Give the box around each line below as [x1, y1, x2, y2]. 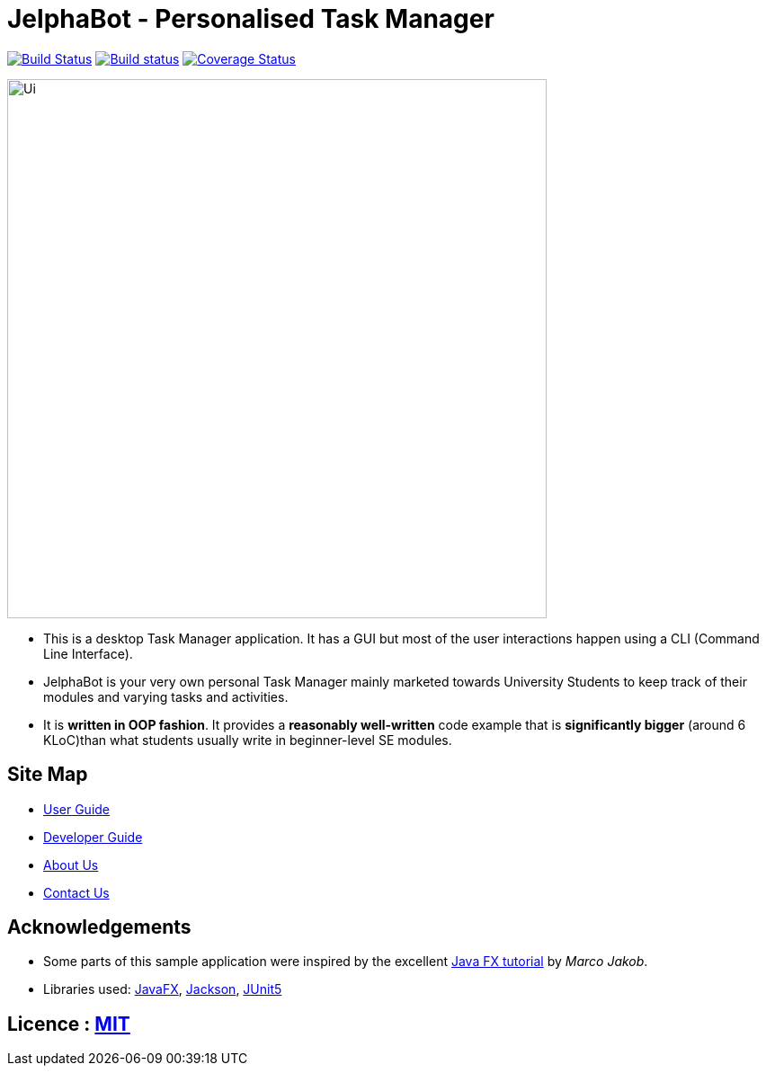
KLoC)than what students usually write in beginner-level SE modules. [43, 732, 452, 748]
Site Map [7, 763, 88, 786]
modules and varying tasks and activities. [43, 688, 289, 705]
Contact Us [43, 884, 110, 900]
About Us [43, 856, 99, 873]
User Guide [43, 801, 111, 817]
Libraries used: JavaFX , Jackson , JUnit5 [43, 981, 282, 998]
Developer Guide [43, 829, 143, 845]
